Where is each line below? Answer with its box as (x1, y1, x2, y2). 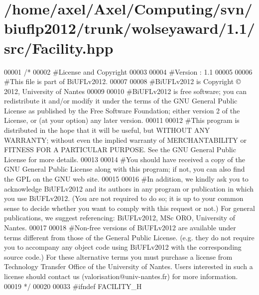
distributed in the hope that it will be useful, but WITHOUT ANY (4, 125, 210, 135)
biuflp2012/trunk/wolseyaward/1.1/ (4, 18, 255, 38)
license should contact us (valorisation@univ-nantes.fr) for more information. (4, 271, 238, 281)
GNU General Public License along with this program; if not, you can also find (4, 164, 245, 174)
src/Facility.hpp (4, 37, 114, 58)
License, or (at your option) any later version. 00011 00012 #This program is (4, 115, 240, 125)
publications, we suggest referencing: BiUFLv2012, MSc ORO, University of (4, 212, 235, 223)
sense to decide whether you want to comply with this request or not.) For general (4, 202, 255, 213)
